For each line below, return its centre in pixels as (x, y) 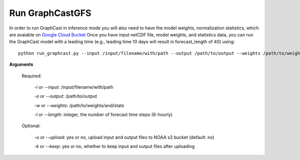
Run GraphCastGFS (50, 13)
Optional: (31, 126)
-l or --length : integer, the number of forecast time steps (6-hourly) (103, 115)
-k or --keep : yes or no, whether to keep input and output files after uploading (114, 147)
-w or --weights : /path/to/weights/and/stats (79, 105)
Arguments (21, 64)
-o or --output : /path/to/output (66, 96)
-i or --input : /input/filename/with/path (74, 87)
